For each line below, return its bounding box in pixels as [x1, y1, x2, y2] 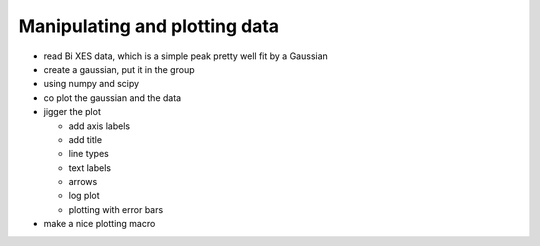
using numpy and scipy [43, 78, 140, 90]
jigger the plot [43, 106, 102, 118]
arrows [68, 176, 98, 188]
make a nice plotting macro [43, 218, 156, 230]
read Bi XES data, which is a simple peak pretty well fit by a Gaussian [43, 50, 329, 62]
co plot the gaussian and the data [43, 91, 182, 104]
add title [68, 133, 103, 145]
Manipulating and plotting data [18, 15, 280, 37]
